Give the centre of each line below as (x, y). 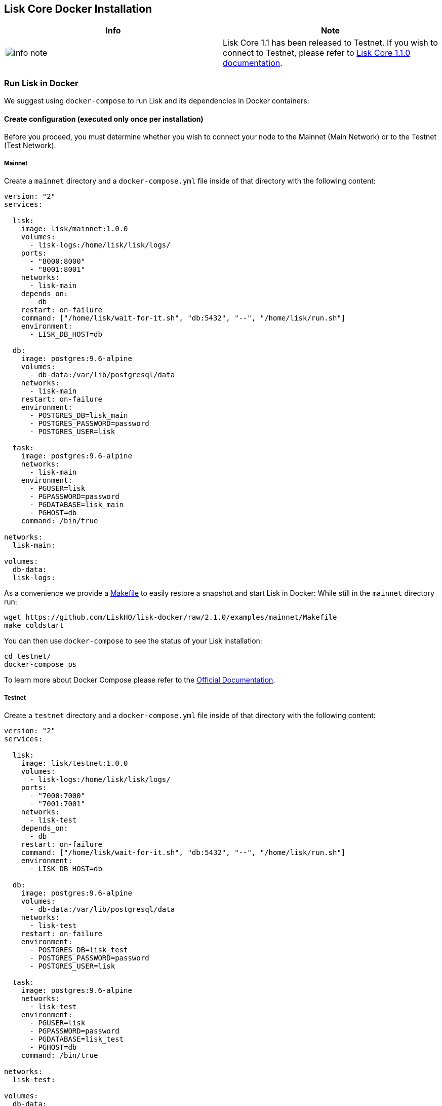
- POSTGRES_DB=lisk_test (79, 950)
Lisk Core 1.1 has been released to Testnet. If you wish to (330, 43)
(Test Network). (30, 146)
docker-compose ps (41, 665)
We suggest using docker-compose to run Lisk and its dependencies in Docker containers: (157, 101)
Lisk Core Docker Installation (78, 9)
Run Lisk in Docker (41, 83)
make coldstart (34, 626)
